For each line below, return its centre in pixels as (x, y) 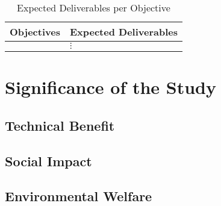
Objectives (35, 32)
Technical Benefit (60, 125)
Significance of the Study (111, 87)
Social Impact (48, 161)
